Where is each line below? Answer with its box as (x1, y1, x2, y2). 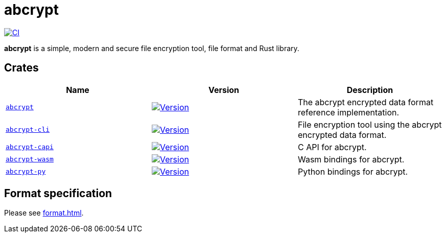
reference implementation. (297, 107, 400, 117)
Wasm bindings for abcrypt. (297, 154, 405, 164)
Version (208, 84, 240, 95)
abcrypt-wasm (6, 155, 54, 163)
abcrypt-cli (6, 126, 50, 134)
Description (346, 84, 393, 95)
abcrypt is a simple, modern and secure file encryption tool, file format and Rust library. (4, 43, 299, 53)
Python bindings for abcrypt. (297, 166, 408, 177)
